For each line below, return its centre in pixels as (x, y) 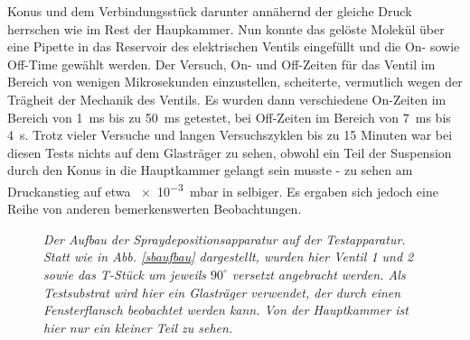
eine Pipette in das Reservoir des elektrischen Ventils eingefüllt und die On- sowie (234, 46)
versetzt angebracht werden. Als (319, 274)
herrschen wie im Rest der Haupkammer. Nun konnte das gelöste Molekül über (226, 28)
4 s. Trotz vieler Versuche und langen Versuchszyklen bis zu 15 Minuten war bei (230, 135)
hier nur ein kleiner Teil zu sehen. (138, 327)
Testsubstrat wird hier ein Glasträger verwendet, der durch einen (222, 292)
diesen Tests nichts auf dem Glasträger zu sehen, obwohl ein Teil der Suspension (230, 152)
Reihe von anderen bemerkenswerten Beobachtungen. (155, 209)
